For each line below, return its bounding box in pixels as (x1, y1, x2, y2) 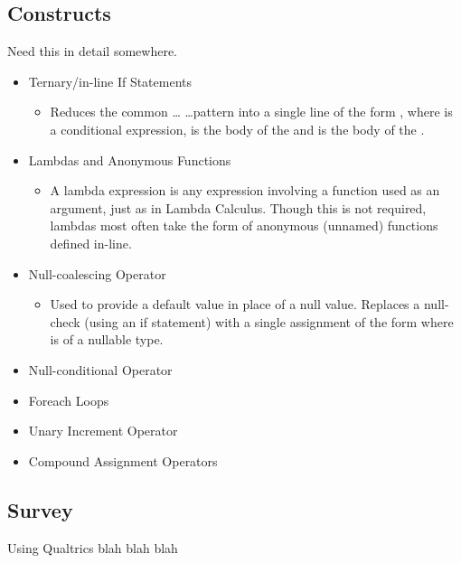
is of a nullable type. (50, 330, 164, 349)
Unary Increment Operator (28, 421, 178, 440)
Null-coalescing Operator (28, 264, 166, 283)
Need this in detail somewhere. (7, 42, 178, 61)
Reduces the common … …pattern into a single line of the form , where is (50, 102, 453, 121)
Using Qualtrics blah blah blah (7, 538, 178, 557)
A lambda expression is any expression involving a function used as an (50, 181, 440, 200)
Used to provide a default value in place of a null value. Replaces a (50, 295, 420, 314)
